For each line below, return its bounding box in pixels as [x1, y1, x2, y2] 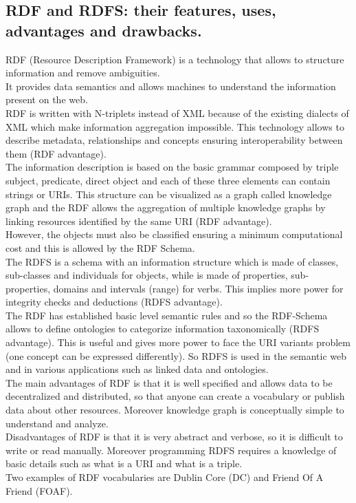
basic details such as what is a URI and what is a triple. [5, 456, 243, 471]
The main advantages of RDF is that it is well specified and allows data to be [5, 375, 333, 389]
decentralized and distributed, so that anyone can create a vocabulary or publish [5, 389, 345, 403]
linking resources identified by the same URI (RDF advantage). [5, 213, 272, 228]
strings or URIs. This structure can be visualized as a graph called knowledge [5, 186, 332, 201]
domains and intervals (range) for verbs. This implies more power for [53, 281, 344, 295]
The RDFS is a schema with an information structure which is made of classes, [5, 254, 339, 268]
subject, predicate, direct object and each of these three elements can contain [5, 173, 331, 187]
